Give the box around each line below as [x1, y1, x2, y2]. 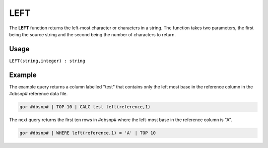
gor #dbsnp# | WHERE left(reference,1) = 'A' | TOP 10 [19, 130, 156, 136]
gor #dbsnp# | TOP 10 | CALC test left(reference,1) [19, 104, 151, 110]
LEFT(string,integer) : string [9, 58, 85, 64]
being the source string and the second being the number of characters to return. [9, 31, 176, 37]
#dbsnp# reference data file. [9, 91, 68, 97]
